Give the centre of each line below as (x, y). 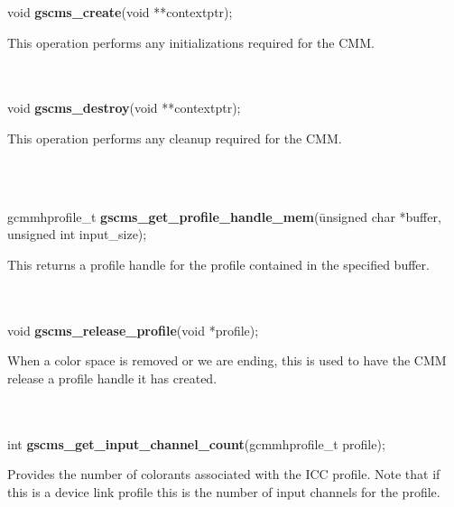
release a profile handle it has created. (112, 378)
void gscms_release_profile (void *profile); (133, 330)
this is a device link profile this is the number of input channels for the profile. (224, 491)
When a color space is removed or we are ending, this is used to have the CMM (227, 360)
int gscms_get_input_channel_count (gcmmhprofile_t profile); (196, 443)
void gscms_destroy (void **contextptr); (124, 108)
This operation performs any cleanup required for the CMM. (175, 138)
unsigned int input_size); (77, 234)
